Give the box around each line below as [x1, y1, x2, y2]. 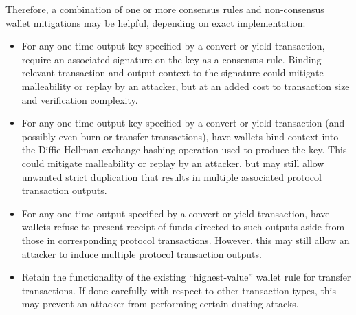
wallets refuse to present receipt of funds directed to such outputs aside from [21, 219, 345, 234]
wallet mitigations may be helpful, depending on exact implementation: [5, 15, 306, 30]
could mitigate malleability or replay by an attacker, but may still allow [21, 155, 324, 170]
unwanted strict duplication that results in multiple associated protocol [21, 169, 322, 184]
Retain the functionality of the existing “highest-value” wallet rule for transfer [21, 270, 351, 284]
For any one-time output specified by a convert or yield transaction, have [21, 206, 330, 220]
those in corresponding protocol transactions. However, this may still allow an [21, 232, 350, 247]
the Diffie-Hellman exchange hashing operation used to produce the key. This [21, 142, 347, 157]
